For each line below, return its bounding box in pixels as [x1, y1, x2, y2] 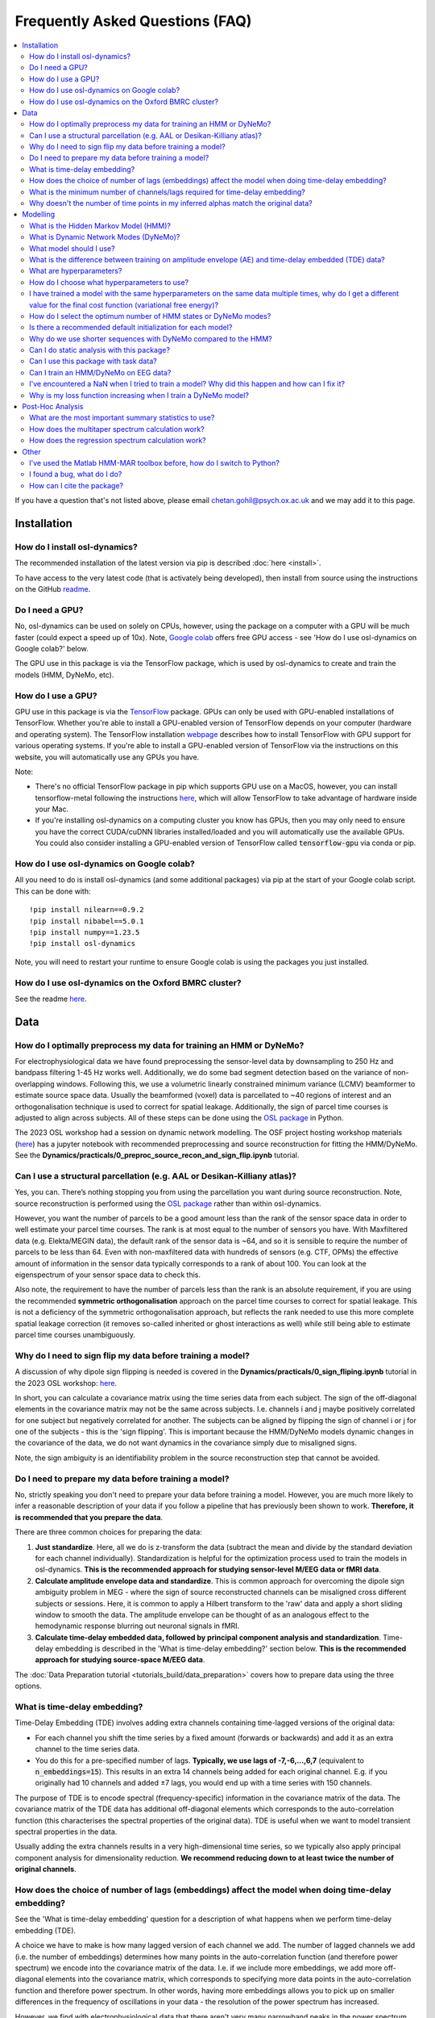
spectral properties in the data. [14, 1827, 118, 1836]
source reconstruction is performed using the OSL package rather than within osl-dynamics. [14, 1199, 321, 1208]
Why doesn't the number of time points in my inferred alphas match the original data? [29, 199, 313, 208]
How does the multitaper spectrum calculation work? [29, 424, 205, 433]
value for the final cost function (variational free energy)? [29, 299, 219, 310]
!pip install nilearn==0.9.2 [29, 905, 144, 915]
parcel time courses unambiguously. [14, 1329, 136, 1339]
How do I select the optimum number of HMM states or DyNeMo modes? [29, 311, 271, 320]
